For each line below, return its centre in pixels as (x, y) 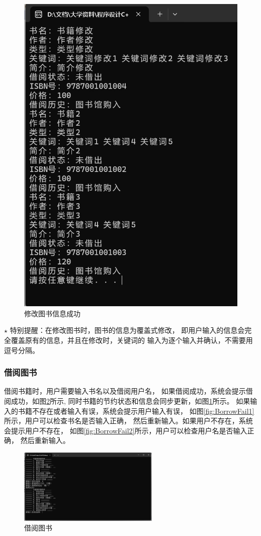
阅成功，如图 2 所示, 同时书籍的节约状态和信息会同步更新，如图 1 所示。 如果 (127, 400)
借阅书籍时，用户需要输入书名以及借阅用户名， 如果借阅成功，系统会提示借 (128, 391)
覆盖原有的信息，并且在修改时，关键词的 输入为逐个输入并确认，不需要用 (132, 340)
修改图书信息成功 (52, 313)
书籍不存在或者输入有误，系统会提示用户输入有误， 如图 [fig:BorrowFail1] (136, 411)
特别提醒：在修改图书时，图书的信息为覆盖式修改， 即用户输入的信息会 (127, 330)
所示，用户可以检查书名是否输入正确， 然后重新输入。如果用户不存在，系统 (128, 421)
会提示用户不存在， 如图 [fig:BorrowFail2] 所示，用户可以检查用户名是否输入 (126, 430)
